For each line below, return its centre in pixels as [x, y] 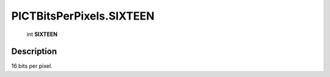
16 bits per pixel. [32, 66]
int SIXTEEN [42, 34]
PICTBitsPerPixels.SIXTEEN [83, 16]
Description [34, 52]
